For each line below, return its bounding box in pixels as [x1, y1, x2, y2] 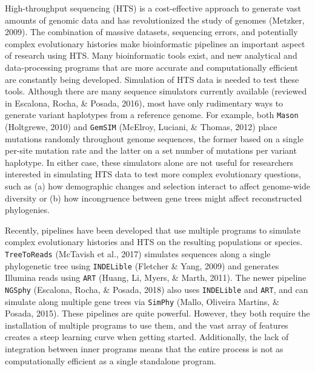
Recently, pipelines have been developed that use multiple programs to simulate [5, 223, 300, 236]
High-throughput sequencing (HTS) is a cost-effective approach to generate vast [5, 2, 301, 14]
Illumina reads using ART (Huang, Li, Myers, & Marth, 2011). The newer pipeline [5, 271, 307, 284]
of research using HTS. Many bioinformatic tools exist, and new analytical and [5, 49, 297, 62]
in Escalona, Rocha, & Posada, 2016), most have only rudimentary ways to [5, 96, 283, 109]
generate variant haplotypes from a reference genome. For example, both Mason [5, 108, 299, 121]
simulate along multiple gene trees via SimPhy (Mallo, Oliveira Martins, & [5, 295, 279, 307]
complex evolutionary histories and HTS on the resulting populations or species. [5, 235, 303, 248]
